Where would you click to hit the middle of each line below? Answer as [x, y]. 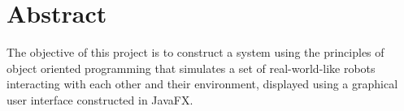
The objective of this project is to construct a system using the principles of [195, 52]
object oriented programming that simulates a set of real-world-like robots [191, 68]
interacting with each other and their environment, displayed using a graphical [202, 84]
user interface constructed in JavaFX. [100, 99]
